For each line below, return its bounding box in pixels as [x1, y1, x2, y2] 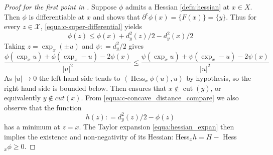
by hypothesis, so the [186, 72, 251, 83]
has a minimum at [4, 121, 60, 132]
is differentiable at [29, 11, 85, 22]
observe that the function [4, 102, 82, 112]
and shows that [93, 11, 140, 22]
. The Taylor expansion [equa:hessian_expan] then [79, 121, 234, 132]
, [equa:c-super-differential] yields [40, 21, 142, 32]
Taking [4, 40, 26, 51]
